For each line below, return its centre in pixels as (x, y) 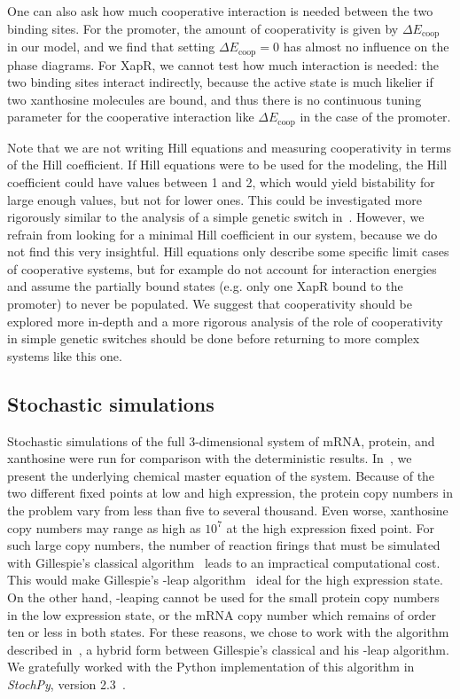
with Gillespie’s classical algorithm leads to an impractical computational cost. (224, 562)
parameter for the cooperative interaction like (131, 117)
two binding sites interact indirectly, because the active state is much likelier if (220, 82)
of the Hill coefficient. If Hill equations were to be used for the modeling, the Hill (227, 165)
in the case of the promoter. (375, 117)
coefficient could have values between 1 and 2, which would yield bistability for (221, 181)
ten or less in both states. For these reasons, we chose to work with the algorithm (228, 632)
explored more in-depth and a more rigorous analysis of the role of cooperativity (225, 321)
